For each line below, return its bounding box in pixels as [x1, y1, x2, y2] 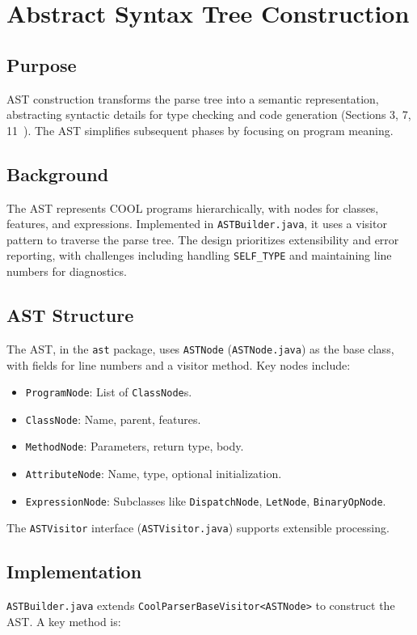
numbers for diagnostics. [6, 263, 127, 280]
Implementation [6, 559, 142, 584]
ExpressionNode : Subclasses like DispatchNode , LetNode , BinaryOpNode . [25, 492, 386, 509]
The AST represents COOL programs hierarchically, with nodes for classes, [6, 199, 379, 216]
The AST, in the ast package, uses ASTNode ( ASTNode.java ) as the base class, [6, 340, 394, 357]
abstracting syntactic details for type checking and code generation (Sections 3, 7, [6, 106, 411, 123]
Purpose [6, 52, 77, 77]
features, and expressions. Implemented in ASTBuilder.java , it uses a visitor [6, 215, 387, 232]
